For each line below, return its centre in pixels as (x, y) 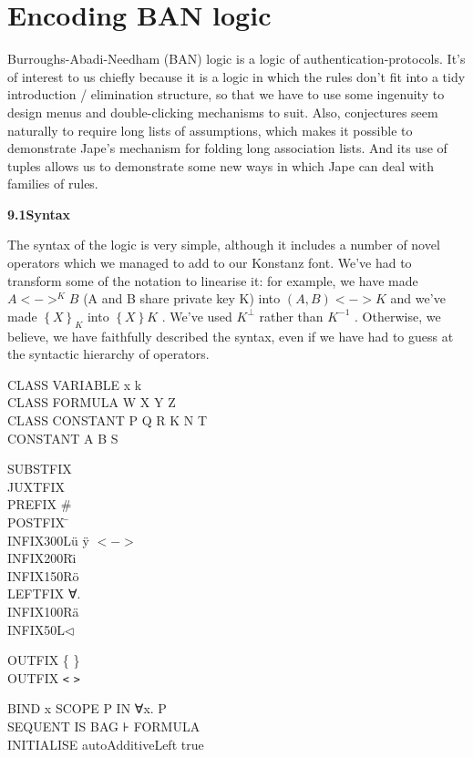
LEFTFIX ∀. (44, 593)
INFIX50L (36, 629)
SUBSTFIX (40, 469)
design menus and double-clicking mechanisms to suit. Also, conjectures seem (223, 112)
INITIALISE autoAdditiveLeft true (106, 744)
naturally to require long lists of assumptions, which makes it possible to (210, 130)
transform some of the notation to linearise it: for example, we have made (213, 280)
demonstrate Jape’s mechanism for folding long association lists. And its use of (227, 148)
